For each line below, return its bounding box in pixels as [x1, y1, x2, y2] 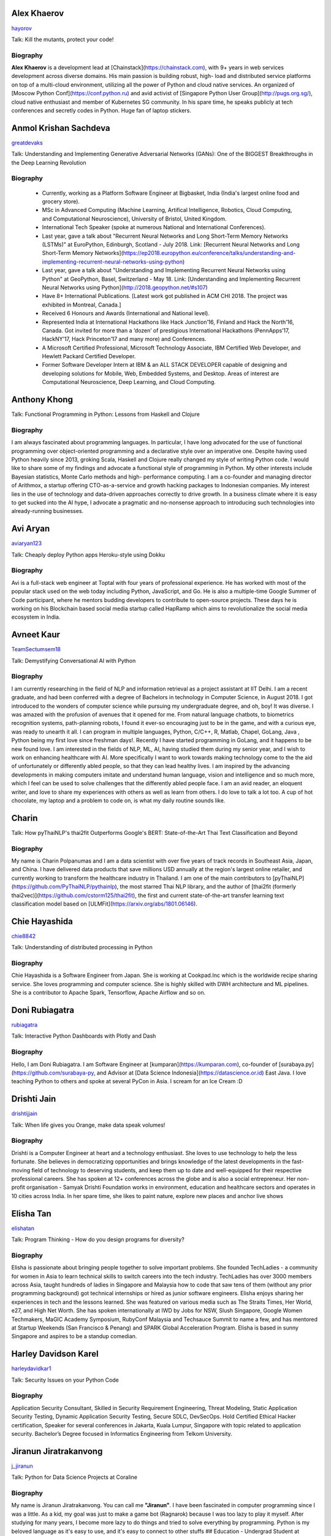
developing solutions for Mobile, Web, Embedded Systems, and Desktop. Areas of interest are [42, 369, 280, 377]
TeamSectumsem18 [11, 646, 61, 653]
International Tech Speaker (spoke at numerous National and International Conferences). [42, 224, 266, 231]
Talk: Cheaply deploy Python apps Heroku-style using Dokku [11, 551, 165, 558]
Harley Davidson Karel [11, 1349, 99, 1359]
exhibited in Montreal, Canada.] [42, 301, 122, 308]
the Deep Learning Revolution [11, 159, 86, 166]
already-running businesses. [11, 507, 84, 515]
